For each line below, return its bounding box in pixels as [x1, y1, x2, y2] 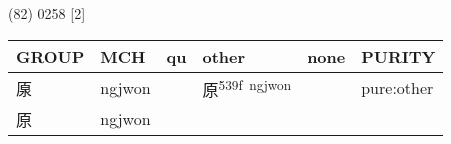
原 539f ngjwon [202, 74, 292, 101]
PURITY [361, 44, 436, 68]
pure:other [361, 76, 434, 100]
